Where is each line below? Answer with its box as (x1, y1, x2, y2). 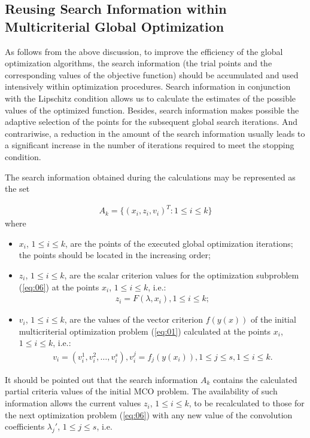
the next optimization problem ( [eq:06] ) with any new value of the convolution (5, 408, 293, 421)
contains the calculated (212, 373, 297, 385)
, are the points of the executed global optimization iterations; (65, 237, 293, 249)
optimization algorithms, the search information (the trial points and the (5, 57, 272, 69)
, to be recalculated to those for (189, 397, 305, 409)
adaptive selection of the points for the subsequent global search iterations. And (5, 115, 298, 128)
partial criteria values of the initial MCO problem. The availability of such (5, 385, 278, 397)
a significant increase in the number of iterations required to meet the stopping (5, 139, 294, 151)
